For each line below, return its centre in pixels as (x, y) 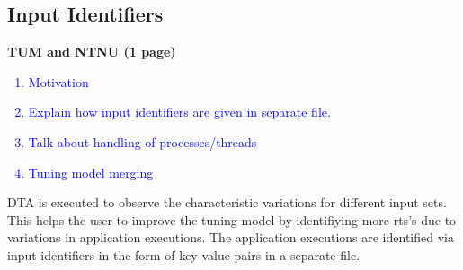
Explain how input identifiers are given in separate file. (179, 112)
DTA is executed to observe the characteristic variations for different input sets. (227, 202)
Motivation (58, 81)
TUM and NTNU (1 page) (92, 52)
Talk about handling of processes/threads (142, 141)
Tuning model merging (91, 172)
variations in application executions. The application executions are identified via (231, 237)
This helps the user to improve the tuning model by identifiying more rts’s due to (232, 219)
